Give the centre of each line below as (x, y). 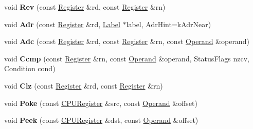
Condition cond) (30, 68)
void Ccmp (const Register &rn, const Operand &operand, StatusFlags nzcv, (127, 58)
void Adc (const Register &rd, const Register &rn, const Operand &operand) (127, 41)
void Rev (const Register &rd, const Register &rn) (85, 7)
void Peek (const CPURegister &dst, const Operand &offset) (101, 120)
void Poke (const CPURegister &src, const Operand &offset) (101, 103)
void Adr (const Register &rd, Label (62, 24)
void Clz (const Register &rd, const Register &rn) (84, 85)
